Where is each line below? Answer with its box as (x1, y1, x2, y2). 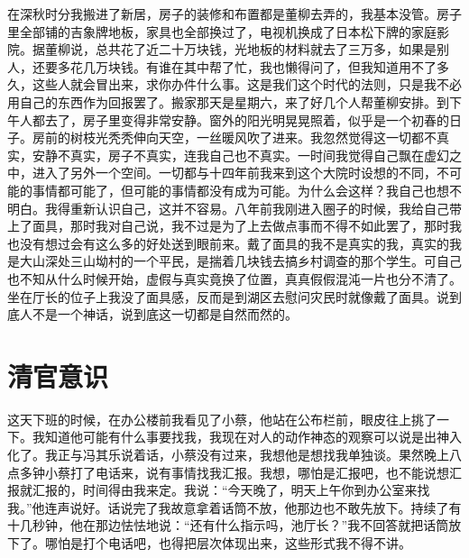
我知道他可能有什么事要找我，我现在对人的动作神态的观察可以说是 (32, 427, 424, 446)
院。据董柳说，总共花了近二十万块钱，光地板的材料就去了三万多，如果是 (7, 40, 437, 59)
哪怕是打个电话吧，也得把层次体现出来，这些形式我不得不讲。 (44, 533, 411, 552)
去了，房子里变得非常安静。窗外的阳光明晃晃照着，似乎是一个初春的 (44, 110, 449, 129)
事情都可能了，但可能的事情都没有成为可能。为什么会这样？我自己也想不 (32, 180, 462, 199)
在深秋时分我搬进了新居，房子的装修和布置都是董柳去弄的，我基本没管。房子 (7, 5, 462, 23)
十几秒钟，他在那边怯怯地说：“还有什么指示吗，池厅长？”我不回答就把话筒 (7, 516, 449, 535)
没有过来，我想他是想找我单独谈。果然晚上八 (196, 445, 462, 463)
